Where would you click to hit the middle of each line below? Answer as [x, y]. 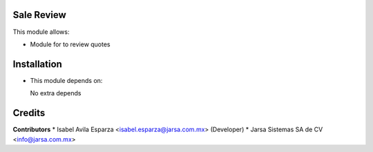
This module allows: [41, 32]
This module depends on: [66, 80]
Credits [29, 113]
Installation [37, 64]
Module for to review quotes [70, 44]
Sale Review [40, 15]
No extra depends [56, 93]
